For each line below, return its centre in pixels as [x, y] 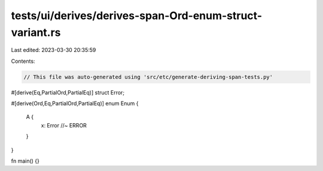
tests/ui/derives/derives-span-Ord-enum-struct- [137, 16]
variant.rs [36, 32]
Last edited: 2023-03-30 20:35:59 [54, 50]
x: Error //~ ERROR [64, 125]
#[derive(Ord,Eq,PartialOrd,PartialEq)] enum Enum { [75, 103]
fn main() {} [25, 161]
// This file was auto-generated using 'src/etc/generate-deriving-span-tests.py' [148, 77]
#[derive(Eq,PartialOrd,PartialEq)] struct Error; [68, 92]
